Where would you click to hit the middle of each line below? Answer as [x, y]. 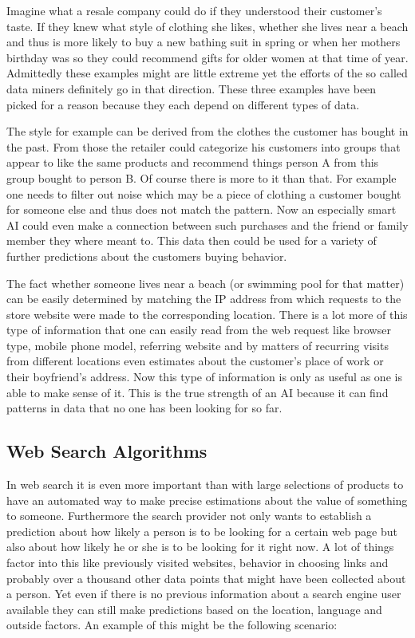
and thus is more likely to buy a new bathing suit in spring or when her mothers [204, 42]
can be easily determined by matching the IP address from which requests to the [204, 299]
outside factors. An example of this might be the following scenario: [172, 625]
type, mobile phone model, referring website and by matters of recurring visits [198, 345]
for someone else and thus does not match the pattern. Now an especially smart [202, 209]
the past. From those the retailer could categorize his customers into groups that [204, 146]
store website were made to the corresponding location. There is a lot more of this [207, 314]
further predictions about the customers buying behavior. [147, 256]
